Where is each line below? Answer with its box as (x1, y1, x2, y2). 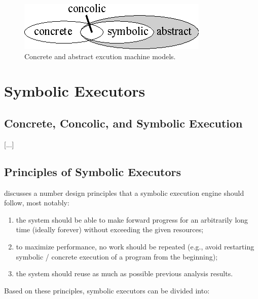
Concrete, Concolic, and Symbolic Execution (4, 115, 243, 131)
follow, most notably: (4, 197, 69, 208)
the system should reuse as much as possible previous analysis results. (16, 268, 233, 279)
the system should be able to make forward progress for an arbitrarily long (16, 214, 248, 225)
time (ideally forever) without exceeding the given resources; (16, 224, 204, 235)
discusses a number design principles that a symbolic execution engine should (4, 187, 244, 198)
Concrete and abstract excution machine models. (24, 51, 176, 61)
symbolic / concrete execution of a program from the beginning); (16, 251, 218, 262)
